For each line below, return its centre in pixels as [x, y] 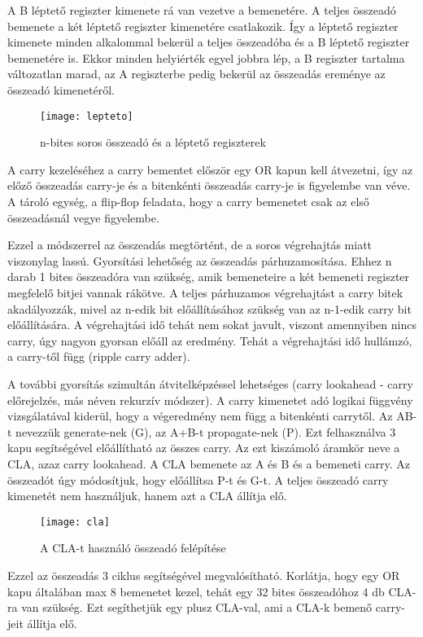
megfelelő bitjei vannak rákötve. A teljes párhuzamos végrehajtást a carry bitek [205, 292]
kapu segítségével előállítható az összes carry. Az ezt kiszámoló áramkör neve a [204, 448]
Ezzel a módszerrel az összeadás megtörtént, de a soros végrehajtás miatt [190, 245]
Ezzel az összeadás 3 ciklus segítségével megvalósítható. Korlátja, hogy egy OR [204, 575]
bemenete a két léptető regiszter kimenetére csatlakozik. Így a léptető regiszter [203, 26]
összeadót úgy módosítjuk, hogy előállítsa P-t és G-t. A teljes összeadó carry [198, 479]
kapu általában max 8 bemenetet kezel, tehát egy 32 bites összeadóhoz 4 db [196, 591]
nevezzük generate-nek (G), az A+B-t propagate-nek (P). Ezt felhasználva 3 [206, 431]
